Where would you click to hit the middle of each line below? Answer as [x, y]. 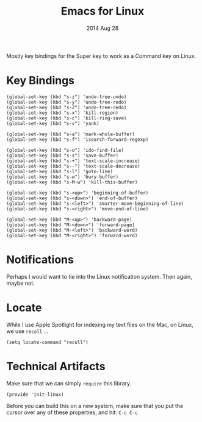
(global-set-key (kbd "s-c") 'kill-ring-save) [67, 118]
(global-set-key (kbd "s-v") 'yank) [53, 123]
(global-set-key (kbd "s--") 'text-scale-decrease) [73, 166]
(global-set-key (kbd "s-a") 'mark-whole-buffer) [71, 134]
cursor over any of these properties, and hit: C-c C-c [72, 412]
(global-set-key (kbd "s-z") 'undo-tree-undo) [67, 97]
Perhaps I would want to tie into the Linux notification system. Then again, [99, 276]
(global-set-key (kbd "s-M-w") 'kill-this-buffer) [72, 182]
